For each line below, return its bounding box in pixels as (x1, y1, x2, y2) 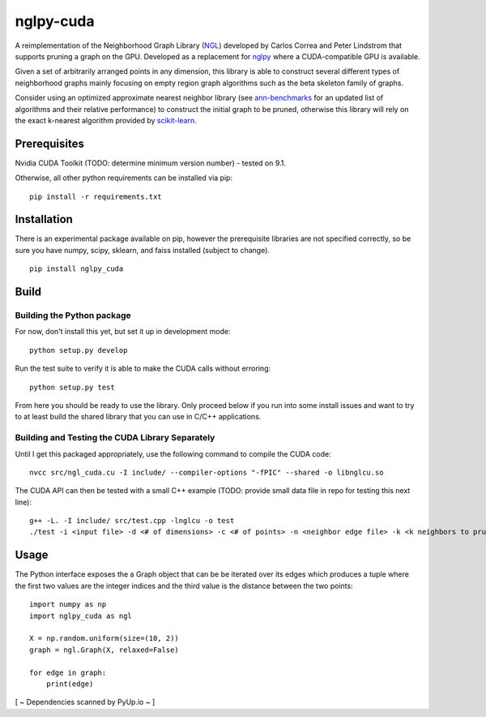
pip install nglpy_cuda (29, 264, 124, 273)
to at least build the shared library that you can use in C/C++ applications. (15, 412, 262, 422)
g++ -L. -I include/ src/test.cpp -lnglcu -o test (29, 516, 235, 526)
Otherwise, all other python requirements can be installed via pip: (15, 173, 233, 182)
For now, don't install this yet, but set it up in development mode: (15, 327, 231, 337)
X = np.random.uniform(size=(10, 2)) (29, 633, 180, 643)
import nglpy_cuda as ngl (29, 611, 133, 620)
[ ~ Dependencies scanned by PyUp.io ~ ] (15, 698, 156, 707)
